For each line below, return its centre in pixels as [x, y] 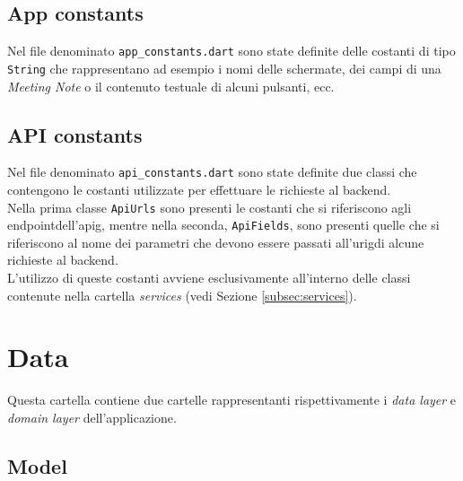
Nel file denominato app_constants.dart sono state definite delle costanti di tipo [231, 51]
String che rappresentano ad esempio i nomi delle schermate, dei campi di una [224, 68]
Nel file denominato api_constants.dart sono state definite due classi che [212, 172]
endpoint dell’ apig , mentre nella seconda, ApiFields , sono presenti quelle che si [223, 225]
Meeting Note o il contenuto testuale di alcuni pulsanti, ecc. [171, 86]
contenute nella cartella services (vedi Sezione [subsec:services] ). [182, 295]
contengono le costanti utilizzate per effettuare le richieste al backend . [199, 189]
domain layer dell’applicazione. [92, 417]
